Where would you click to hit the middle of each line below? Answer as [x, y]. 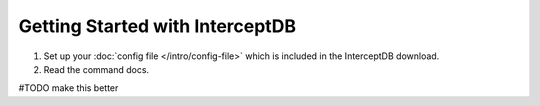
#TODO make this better [68, 88]
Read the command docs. [96, 69]
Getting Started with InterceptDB [157, 26]
